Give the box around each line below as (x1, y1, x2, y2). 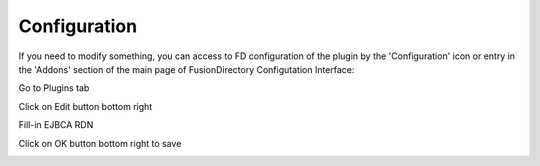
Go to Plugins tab (18, 82, 90, 94)
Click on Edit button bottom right (18, 100, 153, 112)
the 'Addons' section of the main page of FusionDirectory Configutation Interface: (18, 63, 355, 75)
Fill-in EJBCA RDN (18, 119, 94, 131)
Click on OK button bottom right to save (18, 137, 182, 149)
